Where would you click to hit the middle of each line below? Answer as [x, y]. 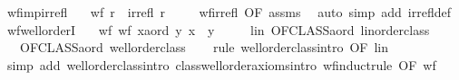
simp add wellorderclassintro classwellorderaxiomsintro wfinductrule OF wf [221, 64]
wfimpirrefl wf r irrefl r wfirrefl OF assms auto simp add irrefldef [229, 12]
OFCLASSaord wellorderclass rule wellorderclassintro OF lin [204, 47]
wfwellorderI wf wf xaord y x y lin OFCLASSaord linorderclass [218, 29]
